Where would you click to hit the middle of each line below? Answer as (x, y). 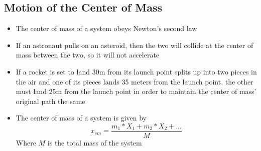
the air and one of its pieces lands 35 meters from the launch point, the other (135, 81)
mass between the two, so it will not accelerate (88, 55)
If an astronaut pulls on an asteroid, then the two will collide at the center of (135, 45)
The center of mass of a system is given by (81, 118)
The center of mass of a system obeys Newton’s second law (106, 28)
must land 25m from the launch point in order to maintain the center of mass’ (136, 91)
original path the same (50, 101)
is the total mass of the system (95, 143)
